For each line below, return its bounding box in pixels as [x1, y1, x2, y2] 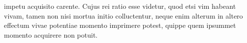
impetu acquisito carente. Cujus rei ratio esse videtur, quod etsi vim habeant [4, 1, 236, 11]
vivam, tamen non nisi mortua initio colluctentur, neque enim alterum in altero [4, 10, 243, 21]
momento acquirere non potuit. [4, 29, 98, 40]
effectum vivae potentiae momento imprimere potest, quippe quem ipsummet [4, 20, 236, 30]
